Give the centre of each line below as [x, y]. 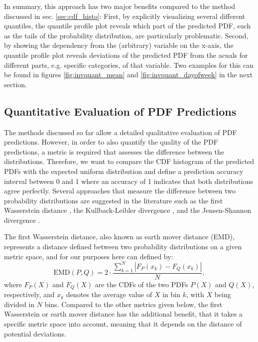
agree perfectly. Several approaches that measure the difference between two [120, 191]
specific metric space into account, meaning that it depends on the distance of [123, 324]
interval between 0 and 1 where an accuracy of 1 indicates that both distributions [129, 181]
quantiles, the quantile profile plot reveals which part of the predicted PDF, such [128, 26]
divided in [19, 304]
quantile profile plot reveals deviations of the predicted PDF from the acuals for [126, 55]
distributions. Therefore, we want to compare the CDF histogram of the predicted [129, 161]
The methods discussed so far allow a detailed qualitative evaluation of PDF [121, 132]
